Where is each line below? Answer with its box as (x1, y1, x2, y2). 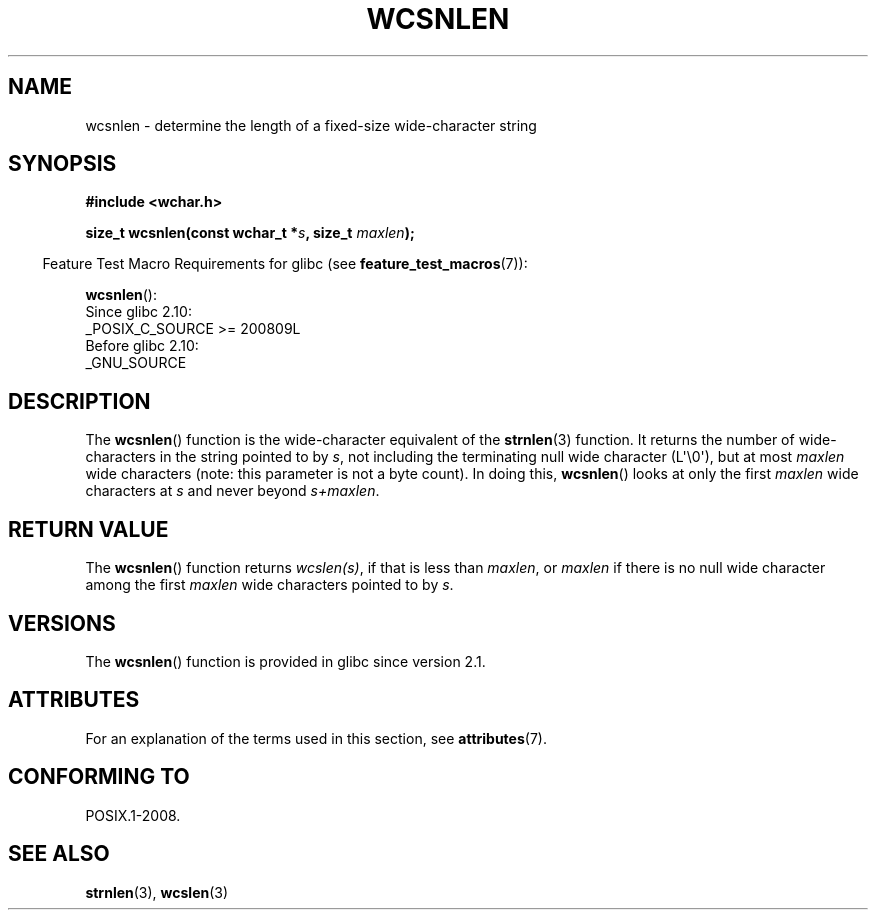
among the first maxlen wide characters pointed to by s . (85, 576, 454, 594)
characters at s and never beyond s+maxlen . (85, 482, 380, 500)
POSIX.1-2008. (85, 806, 181, 824)
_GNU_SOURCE (85, 354, 187, 372)
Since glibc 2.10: (85, 303, 192, 321)
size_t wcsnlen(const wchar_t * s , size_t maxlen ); (85, 224, 415, 242)
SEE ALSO (8, 841, 110, 867)
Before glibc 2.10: (85, 337, 199, 355)
